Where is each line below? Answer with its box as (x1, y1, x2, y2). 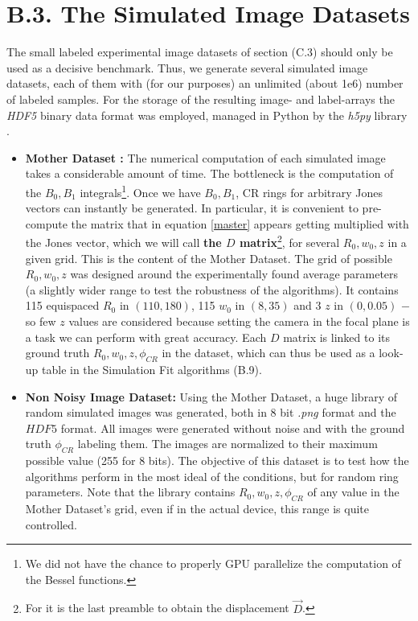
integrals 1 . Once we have (80, 181, 201, 200)
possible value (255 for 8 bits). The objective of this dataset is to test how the (25, 452, 409, 469)
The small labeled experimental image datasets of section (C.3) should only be (6, 43, 393, 60)
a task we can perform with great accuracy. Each (25, 328, 267, 345)
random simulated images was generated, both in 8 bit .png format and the (25, 404, 396, 421)
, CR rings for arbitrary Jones (236, 183, 383, 200)
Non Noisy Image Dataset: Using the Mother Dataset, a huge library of (25, 388, 397, 405)
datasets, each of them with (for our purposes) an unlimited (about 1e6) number (6, 75, 404, 92)
